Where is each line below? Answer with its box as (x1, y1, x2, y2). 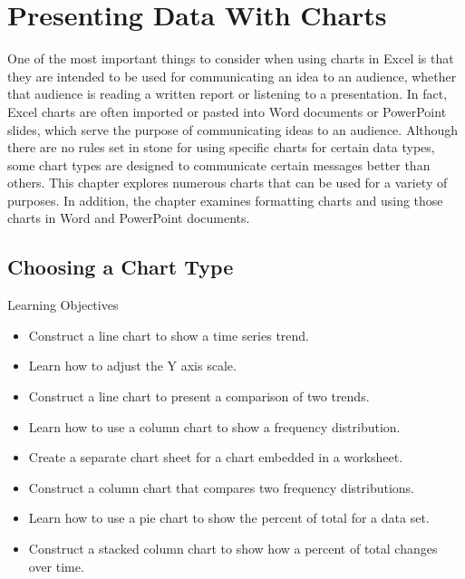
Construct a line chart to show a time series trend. (28, 325, 309, 344)
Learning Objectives (7, 295, 119, 314)
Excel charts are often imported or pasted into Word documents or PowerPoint (7, 101, 447, 121)
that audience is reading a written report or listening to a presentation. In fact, (7, 84, 448, 103)
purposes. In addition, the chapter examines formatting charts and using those (7, 190, 443, 209)
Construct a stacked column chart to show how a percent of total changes (28, 539, 438, 558)
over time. (28, 556, 84, 575)
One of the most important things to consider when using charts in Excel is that (7, 49, 454, 68)
